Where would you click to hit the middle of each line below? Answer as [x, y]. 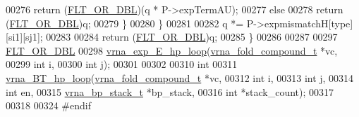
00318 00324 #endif [48, 105]
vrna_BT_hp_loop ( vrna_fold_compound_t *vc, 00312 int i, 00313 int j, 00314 [180, 77]
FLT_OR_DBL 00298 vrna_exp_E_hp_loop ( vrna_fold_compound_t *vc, [172, 50]
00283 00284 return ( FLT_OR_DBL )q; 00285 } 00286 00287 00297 [192, 37]
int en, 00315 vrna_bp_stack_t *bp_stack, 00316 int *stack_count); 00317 [170, 91]
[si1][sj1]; [24, 37]
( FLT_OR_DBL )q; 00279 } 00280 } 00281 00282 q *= [125, 23]
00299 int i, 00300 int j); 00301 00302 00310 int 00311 [122, 64]
